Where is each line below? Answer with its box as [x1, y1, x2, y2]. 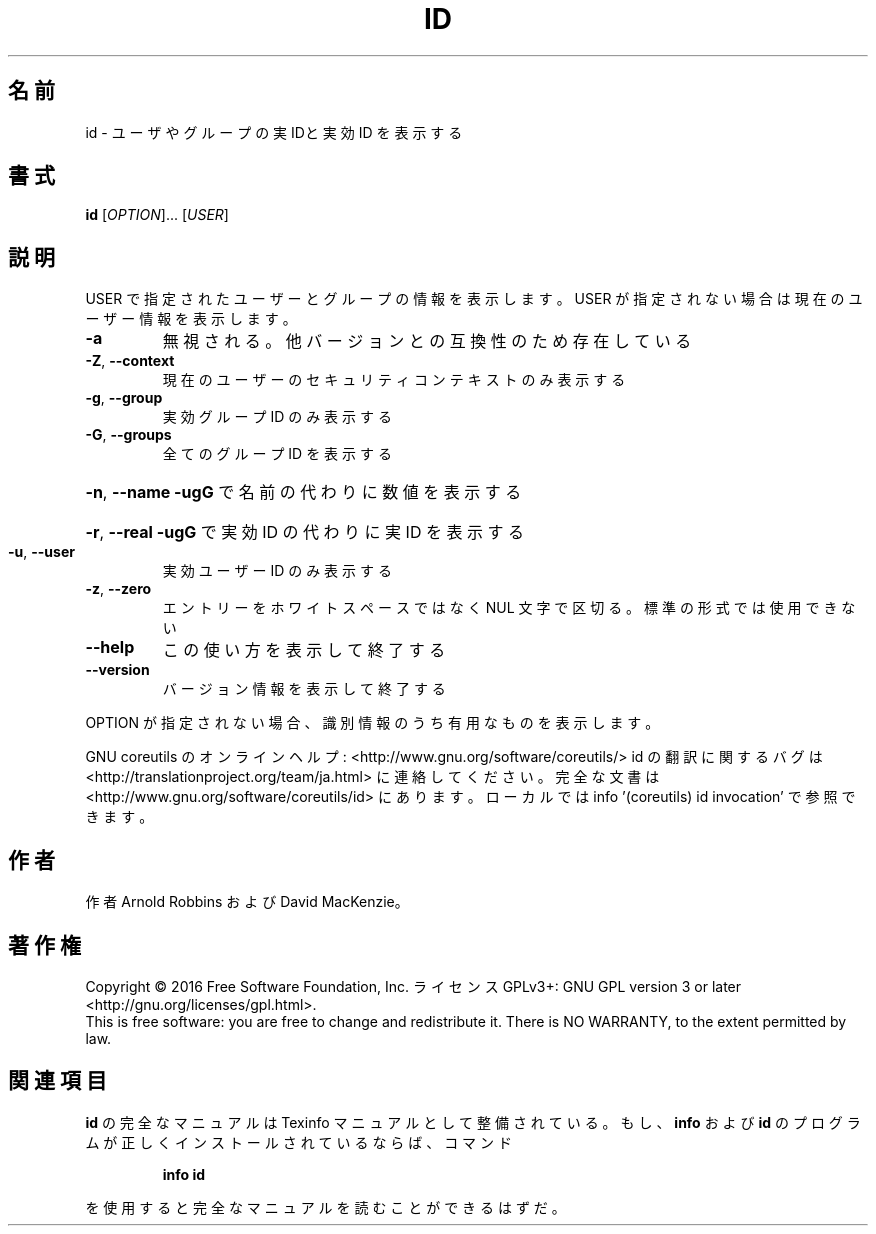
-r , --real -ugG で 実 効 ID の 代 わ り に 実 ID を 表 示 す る [85, 522, 524, 543]
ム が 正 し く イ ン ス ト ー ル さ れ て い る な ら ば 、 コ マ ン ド [85, 1133, 512, 1151]
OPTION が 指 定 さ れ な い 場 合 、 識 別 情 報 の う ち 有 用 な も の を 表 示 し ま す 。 [85, 714, 660, 732]
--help [85, 637, 135, 658]
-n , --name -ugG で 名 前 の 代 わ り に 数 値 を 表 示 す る [85, 482, 522, 503]
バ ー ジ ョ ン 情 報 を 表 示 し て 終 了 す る [162, 680, 446, 698]
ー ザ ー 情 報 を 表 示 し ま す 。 [85, 310, 297, 328]
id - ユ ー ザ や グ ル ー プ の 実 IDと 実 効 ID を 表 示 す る [85, 123, 463, 141]
